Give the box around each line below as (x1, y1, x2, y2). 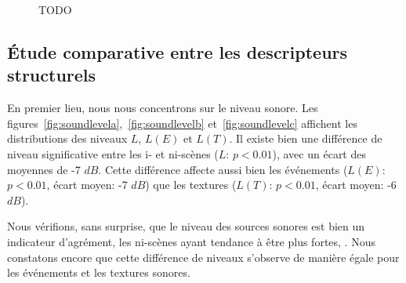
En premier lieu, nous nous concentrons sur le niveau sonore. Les (7, 100, 318, 116)
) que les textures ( (145, 176, 237, 193)
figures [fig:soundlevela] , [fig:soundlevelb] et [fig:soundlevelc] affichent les (7, 114, 357, 131)
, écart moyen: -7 (46, 176, 128, 193)
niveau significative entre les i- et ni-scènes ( (7, 145, 219, 161)
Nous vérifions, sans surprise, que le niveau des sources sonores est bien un (7, 218, 365, 234)
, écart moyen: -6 (315, 176, 397, 193)
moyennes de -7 (7, 161, 81, 177)
